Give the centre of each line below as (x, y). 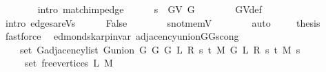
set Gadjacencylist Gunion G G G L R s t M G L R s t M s (160, 49)
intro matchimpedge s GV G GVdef (150, 9)
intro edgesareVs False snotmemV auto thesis (163, 22)
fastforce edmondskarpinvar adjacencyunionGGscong (122, 36)
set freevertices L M (69, 63)
